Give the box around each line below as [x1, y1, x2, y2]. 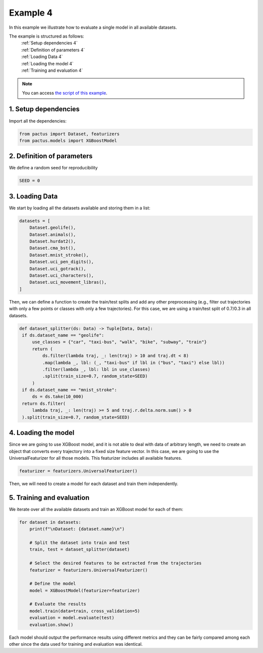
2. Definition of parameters [9, 152, 93, 161]
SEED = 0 [19, 178, 40, 184]
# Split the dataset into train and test [29, 540, 130, 545]
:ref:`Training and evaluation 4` [21, 67, 83, 73]
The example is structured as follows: [9, 33, 85, 39]
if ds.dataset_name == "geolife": [22, 332, 104, 338]
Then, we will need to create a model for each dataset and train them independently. [9, 481, 179, 487]
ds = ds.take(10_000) [32, 394, 84, 400]
